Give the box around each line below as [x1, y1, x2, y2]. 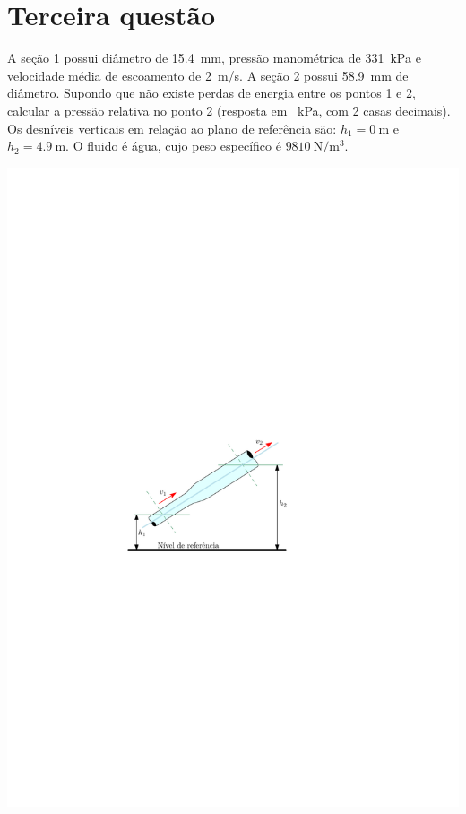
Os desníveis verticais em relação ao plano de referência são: [7, 118, 337, 137]
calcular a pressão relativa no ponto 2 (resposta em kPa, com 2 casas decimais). [7, 100, 451, 119]
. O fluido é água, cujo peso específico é [65, 136, 281, 155]
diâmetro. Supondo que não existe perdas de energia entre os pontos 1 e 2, [7, 83, 416, 102]
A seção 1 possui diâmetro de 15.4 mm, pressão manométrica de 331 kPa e [7, 48, 421, 67]
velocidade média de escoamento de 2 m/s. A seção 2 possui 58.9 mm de [7, 65, 409, 84]
